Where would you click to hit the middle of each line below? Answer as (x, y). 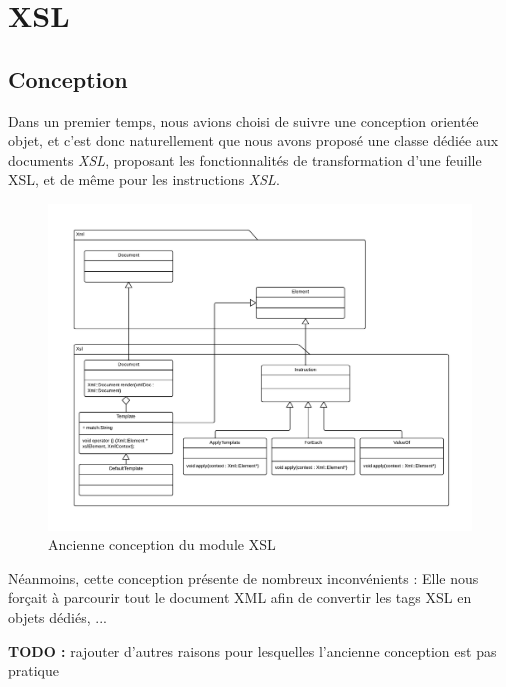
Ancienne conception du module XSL (162, 544)
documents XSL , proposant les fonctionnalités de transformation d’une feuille (245, 159)
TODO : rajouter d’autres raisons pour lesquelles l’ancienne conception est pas (252, 650)
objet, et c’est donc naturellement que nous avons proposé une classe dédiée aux (253, 140)
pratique (34, 670)
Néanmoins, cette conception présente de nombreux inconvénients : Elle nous (243, 577)
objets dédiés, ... (57, 617)
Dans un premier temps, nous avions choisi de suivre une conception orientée (243, 120)
